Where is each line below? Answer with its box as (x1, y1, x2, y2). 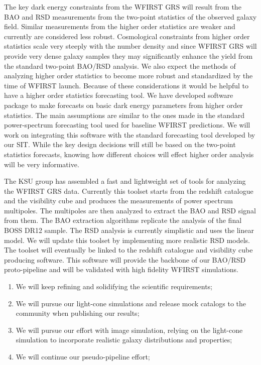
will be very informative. (4, 159, 79, 169)
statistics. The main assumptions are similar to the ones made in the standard (4, 109, 245, 120)
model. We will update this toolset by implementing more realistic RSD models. (4, 234, 250, 245)
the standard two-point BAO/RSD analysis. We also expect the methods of (4, 60, 236, 71)
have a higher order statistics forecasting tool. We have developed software (4, 90, 233, 100)
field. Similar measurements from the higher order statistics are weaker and (4, 21, 235, 32)
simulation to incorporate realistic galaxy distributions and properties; (16, 334, 232, 345)
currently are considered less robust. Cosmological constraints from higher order (4, 31, 250, 41)
